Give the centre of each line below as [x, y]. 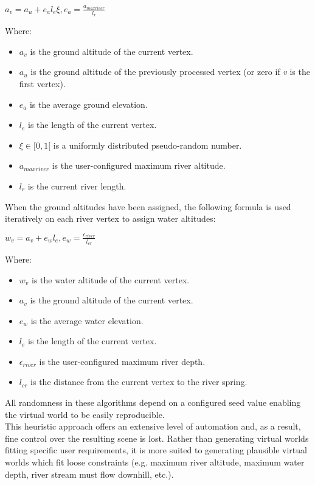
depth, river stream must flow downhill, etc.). [89, 474]
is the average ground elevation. [88, 104]
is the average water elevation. [87, 320]
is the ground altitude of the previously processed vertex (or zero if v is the [170, 72]
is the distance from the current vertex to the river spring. [139, 382]
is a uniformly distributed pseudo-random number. [147, 145]
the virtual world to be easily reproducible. [85, 414]
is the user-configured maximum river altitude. [139, 165]
